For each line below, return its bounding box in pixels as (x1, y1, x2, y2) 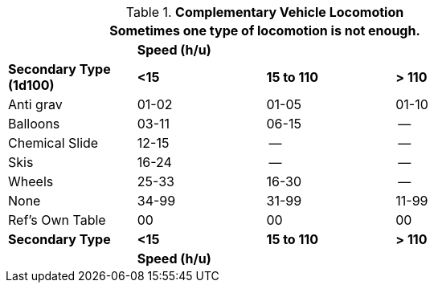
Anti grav (8, 96, 63, 112)
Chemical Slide (8, 135, 99, 151)
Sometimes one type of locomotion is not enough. (109, 22, 420, 39)
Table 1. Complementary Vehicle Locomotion (125, 4, 404, 20)
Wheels (8, 173, 54, 189)
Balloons (8, 116, 60, 132)
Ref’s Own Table (8, 212, 106, 228)
